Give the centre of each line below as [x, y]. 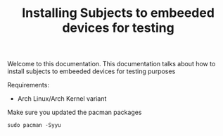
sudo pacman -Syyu [34, 125]
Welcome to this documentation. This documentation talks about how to [111, 64]
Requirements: [28, 85]
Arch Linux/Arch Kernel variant [62, 99]
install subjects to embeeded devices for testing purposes [91, 71]
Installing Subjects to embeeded [118, 13]
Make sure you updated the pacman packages [75, 112]
